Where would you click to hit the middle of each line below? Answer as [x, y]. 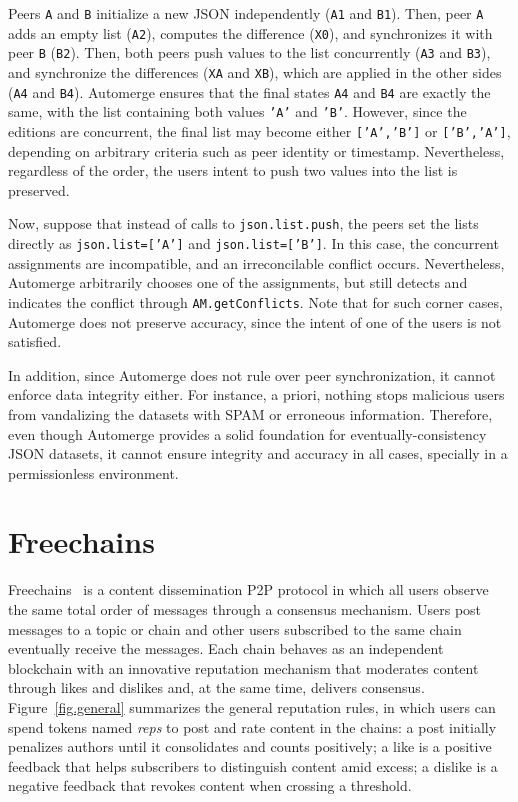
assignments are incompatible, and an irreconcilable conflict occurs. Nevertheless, [256, 262]
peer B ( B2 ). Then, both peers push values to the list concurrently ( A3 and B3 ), [249, 52]
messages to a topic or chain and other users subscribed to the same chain [235, 628]
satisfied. [35, 341]
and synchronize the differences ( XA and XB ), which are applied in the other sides [255, 71]
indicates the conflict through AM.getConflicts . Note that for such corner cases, [255, 301]
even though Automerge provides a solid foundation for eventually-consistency [247, 433]
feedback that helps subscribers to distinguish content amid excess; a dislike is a [253, 765]
